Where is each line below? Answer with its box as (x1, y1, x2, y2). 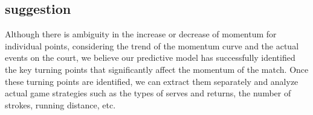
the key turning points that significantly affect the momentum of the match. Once (5, 63, 309, 75)
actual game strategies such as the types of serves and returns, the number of (5, 87, 291, 99)
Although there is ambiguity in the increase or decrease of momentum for (5, 28, 277, 40)
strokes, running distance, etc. (5, 98, 116, 111)
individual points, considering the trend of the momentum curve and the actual (5, 39, 299, 52)
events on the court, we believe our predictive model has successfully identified (5, 51, 295, 64)
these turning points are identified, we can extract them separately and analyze (5, 75, 298, 87)
